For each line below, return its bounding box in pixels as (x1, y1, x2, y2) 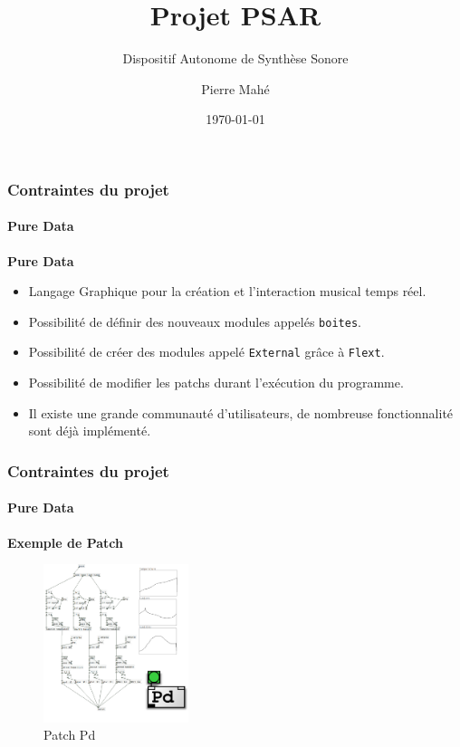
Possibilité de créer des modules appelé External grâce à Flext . (28, 342, 385, 361)
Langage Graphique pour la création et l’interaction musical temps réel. (28, 282, 426, 301)
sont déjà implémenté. (28, 421, 151, 440)
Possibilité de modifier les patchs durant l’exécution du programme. (28, 373, 404, 392)
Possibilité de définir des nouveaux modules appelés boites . (28, 311, 361, 330)
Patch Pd (43, 725, 96, 744)
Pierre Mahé (201, 79, 270, 98)
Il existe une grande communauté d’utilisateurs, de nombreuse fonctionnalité (28, 403, 454, 422)
